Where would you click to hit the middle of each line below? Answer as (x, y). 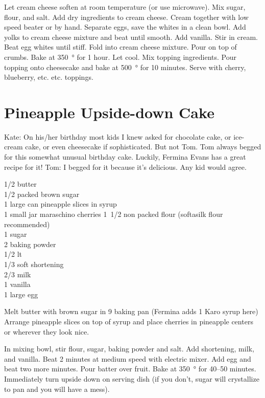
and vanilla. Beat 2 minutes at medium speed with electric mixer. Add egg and (128, 358)
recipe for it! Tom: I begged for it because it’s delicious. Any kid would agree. (125, 167)
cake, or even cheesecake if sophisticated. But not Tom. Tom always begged (143, 147)
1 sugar (16, 234)
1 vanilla (17, 284)
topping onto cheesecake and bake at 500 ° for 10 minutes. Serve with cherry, (125, 67)
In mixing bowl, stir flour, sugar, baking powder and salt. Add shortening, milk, (129, 349)
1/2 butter (20, 184)
